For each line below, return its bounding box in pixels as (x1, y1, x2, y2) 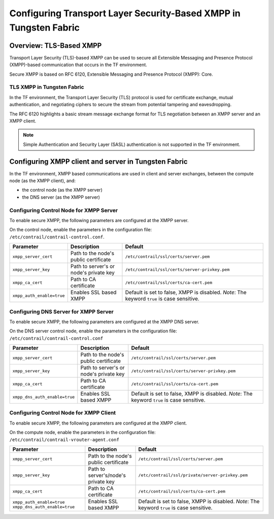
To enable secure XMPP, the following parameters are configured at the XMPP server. (9, 217, 189, 223)
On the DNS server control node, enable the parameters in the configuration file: (9, 328, 177, 334)
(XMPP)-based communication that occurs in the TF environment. (9, 62, 147, 68)
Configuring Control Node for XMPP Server (9, 206, 118, 213)
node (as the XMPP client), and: (9, 178, 76, 184)
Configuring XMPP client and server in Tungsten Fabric (9, 157, 188, 166)
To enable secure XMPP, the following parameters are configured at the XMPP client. (9, 420, 187, 426)
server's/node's (88, 472, 126, 479)
